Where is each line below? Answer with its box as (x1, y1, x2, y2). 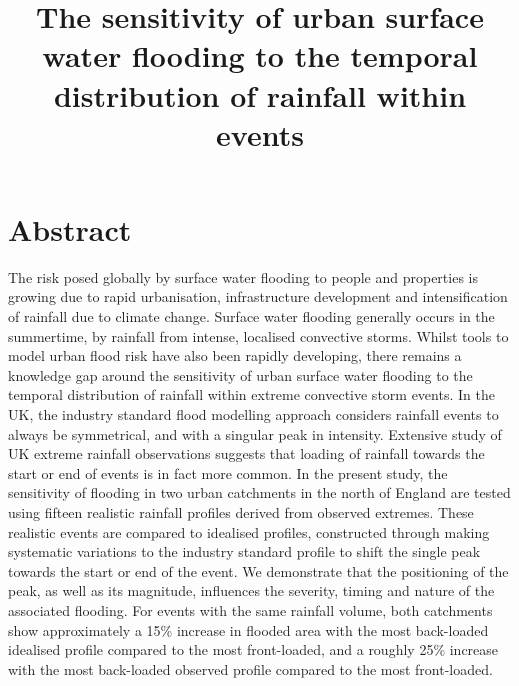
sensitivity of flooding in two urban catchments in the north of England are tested (8, 482, 511, 503)
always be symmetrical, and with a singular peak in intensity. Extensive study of (8, 423, 502, 444)
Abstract (8, 208, 132, 249)
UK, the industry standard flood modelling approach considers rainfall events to (8, 404, 499, 425)
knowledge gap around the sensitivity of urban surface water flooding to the (8, 364, 473, 385)
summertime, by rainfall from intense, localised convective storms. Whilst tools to (8, 325, 509, 346)
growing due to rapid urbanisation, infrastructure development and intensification (8, 286, 508, 307)
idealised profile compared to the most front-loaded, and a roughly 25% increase (8, 639, 499, 660)
